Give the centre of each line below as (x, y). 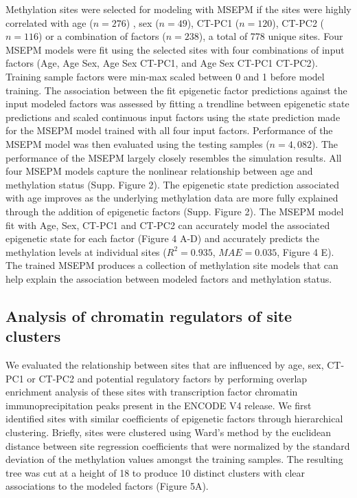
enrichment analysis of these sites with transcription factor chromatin (152, 392)
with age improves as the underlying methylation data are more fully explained (172, 198)
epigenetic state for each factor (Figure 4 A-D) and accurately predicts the (162, 238)
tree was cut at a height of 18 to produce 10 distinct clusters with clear (155, 472)
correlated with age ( (49, 22)
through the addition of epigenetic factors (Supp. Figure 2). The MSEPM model (175, 211)
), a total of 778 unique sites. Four (271, 36)
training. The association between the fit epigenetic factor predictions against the (176, 90)
